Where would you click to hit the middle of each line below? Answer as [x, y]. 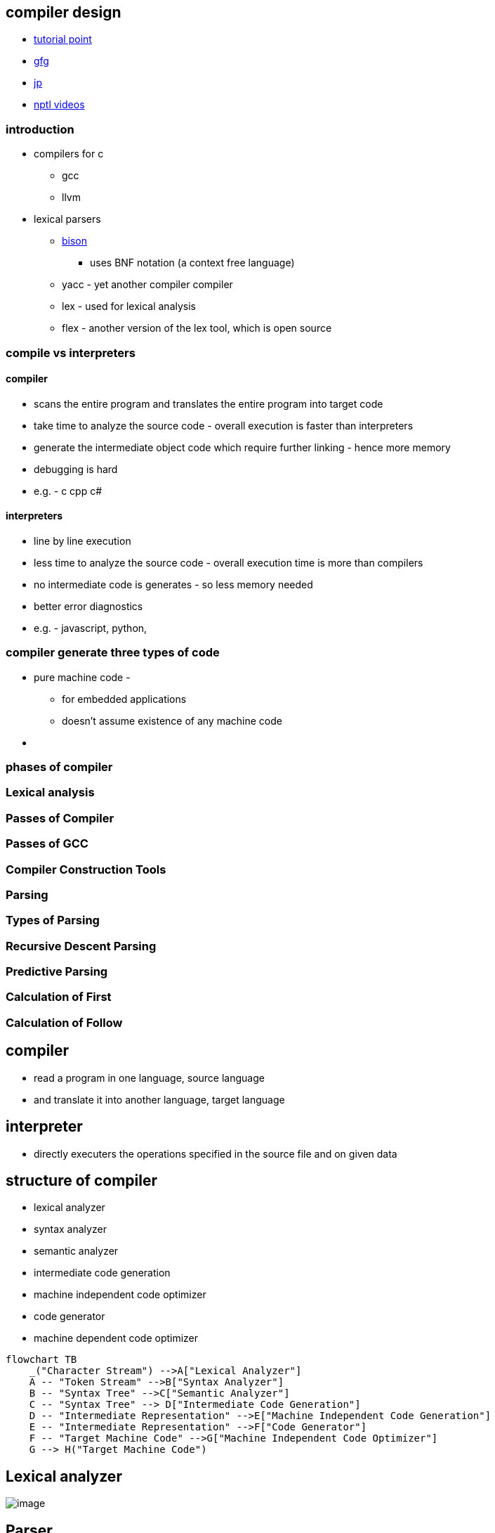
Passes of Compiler [60, 818]
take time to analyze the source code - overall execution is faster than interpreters [224, 425]
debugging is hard [76, 469]
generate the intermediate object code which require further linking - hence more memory [242, 447]
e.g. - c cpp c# [68, 491]
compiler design [64, 12]
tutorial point [63, 39]
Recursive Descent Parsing [81, 946]
